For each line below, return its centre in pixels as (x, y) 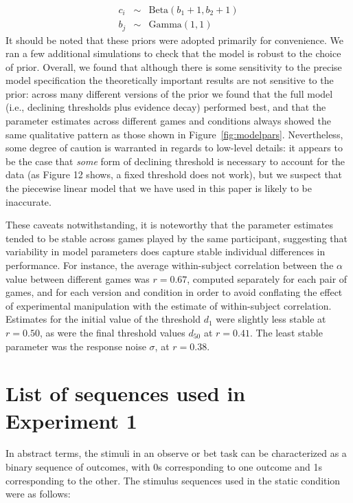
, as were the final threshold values (112, 332)
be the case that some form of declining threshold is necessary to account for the (175, 161)
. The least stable (286, 332)
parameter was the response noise (76, 346)
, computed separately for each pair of (267, 278)
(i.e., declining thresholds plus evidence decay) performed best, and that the (166, 107)
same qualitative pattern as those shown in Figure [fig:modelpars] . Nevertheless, (174, 134)
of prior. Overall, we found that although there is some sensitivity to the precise (174, 66)
